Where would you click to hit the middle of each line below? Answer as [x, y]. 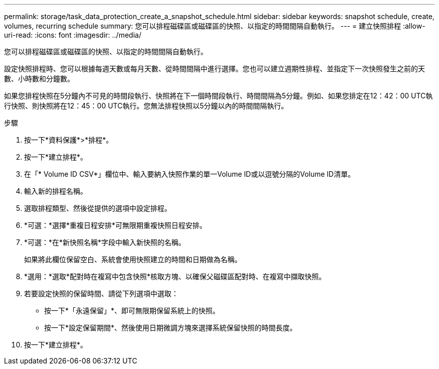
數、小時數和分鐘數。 [39, 79]
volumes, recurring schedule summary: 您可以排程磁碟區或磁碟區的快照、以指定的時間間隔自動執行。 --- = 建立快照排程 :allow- [215, 26]
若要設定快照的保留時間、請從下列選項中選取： [101, 293]
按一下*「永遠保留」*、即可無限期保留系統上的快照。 [132, 311]
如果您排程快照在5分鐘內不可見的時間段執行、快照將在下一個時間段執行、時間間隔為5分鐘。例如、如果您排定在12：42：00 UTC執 [218, 96]
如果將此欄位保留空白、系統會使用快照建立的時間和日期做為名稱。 [133, 259]
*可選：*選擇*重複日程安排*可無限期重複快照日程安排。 [116, 225]
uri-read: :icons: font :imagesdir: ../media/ [73, 35]
